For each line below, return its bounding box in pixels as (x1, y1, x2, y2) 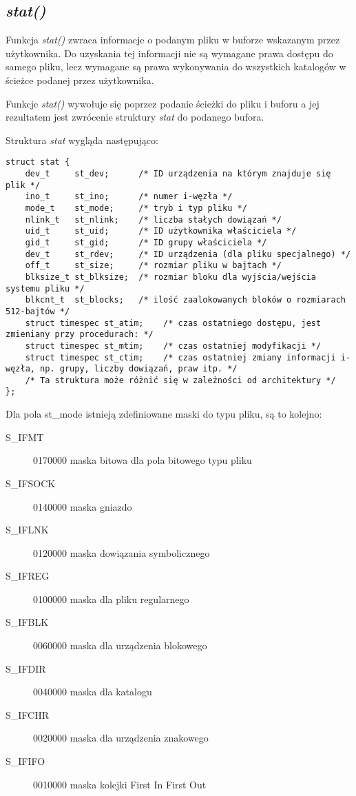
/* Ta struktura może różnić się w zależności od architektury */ (25, 375, 336, 385)
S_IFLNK (6, 522, 49, 537)
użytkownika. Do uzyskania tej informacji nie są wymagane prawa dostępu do (6, 45, 333, 60)
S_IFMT (6, 429, 44, 444)
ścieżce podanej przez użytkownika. (6, 72, 154, 87)
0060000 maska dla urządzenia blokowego (33, 638, 207, 653)
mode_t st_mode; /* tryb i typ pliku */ (25, 203, 247, 213)
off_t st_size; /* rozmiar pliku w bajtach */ (25, 261, 282, 271)
